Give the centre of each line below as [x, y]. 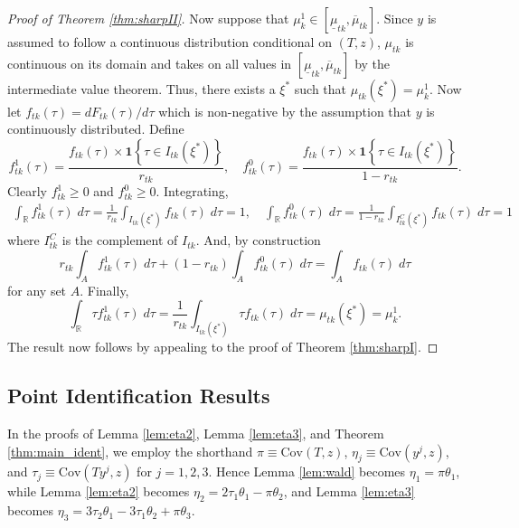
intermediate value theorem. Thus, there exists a [142, 88]
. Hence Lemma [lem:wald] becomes [307, 471]
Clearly [27, 191]
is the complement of [120, 240]
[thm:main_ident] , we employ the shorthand [130, 451]
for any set [37, 290]
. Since [395, 18]
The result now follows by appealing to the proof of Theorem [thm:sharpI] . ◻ [223, 347]
